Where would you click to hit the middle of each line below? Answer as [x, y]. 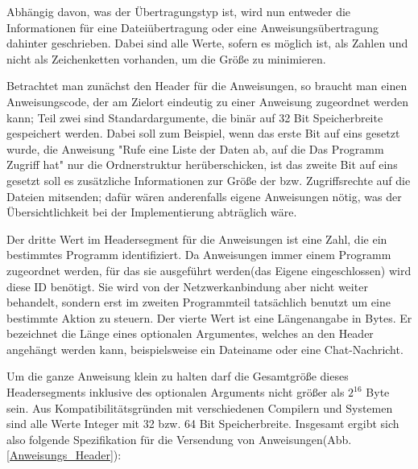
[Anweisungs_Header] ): [64, 455]
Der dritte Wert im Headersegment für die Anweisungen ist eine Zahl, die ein [197, 239]
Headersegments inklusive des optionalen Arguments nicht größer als [176, 392]
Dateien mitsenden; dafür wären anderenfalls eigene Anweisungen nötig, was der [204, 196]
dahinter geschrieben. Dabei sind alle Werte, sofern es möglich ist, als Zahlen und [207, 43]
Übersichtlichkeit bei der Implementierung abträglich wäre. [152, 212]
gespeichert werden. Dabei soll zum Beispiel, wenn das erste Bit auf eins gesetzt [203, 133]
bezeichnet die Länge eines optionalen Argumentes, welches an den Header [190, 333]
